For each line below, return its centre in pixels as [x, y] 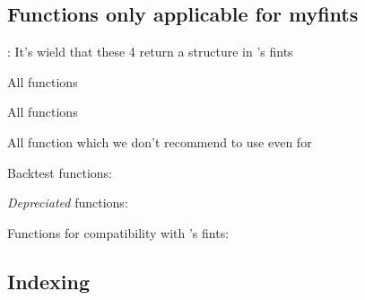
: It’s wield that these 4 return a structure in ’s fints [150, 52]
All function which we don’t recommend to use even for [160, 141]
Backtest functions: [60, 172]
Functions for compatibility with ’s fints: [118, 232]
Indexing [49, 281]
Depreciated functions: [68, 203]
